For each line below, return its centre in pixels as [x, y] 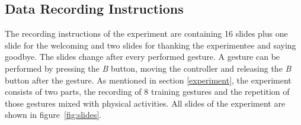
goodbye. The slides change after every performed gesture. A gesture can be [143, 57]
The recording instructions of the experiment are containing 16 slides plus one [146, 33]
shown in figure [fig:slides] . [53, 115]
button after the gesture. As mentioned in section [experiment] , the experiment [148, 80]
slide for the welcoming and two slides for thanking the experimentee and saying [150, 45]
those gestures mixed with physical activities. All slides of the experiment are [145, 103]
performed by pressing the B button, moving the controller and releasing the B [148, 68]
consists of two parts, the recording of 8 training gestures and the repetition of [147, 92]
